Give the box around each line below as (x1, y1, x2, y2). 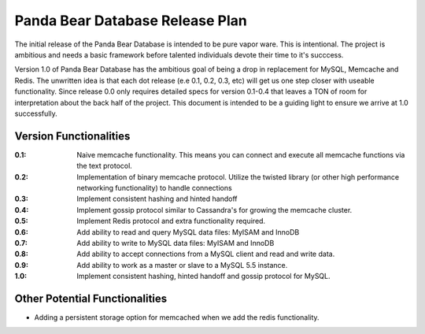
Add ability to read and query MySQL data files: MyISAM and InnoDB (76, 227, 300, 236)
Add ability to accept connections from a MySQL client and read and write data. (76, 249, 335, 259)
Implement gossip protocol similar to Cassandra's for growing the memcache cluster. (76, 205, 353, 214)
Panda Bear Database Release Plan (14, 12, 248, 29)
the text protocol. (76, 161, 133, 171)
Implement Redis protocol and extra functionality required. (76, 217, 266, 226)
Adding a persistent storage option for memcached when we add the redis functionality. (34, 313, 320, 322)
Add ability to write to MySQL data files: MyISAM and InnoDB (76, 238, 275, 247)
